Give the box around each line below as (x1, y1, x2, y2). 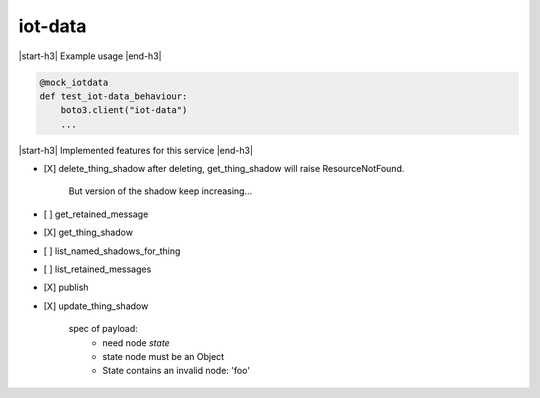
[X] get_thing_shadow (43, 226, 134, 239)
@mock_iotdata (39, 76, 109, 88)
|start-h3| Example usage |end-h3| (18, 50, 162, 62)
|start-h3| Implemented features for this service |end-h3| (18, 144, 254, 156)
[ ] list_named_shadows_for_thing (43, 245, 181, 257)
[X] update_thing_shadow (43, 300, 149, 312)
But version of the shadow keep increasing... (68, 185, 253, 197)
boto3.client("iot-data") (60, 105, 188, 116)
